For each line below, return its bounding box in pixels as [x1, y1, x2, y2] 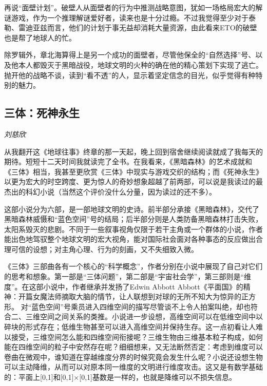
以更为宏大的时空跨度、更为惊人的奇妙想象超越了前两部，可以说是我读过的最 [4, 176, 263, 187]
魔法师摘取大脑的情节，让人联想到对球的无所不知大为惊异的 [40, 291, 241, 302]
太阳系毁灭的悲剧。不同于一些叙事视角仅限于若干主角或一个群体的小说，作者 [4, 223, 263, 234]
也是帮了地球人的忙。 [4, 32, 76, 43]
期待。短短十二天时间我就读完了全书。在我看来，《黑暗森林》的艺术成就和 [4, 156, 252, 167]
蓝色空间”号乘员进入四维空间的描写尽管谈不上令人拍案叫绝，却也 [31, 301, 251, 312]
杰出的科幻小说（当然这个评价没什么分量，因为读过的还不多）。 [4, 186, 216, 197]
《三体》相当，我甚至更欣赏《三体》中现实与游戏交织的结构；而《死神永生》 [4, 166, 263, 177]
